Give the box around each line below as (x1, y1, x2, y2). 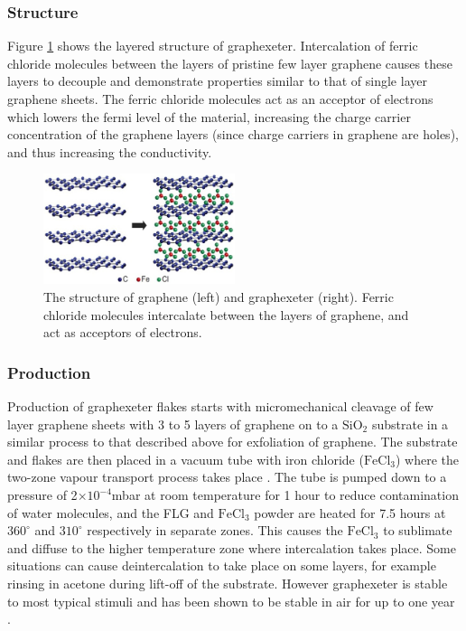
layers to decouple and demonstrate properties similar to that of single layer (7, 71, 427, 90)
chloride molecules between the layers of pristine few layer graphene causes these (7, 53, 452, 72)
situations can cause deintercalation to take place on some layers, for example (7, 556, 436, 575)
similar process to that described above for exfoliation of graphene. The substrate (7, 432, 458, 451)
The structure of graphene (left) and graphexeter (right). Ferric (43, 287, 394, 306)
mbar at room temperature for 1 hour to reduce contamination (111, 485, 459, 504)
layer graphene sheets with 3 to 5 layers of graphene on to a (7, 414, 339, 433)
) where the (395, 449, 460, 468)
